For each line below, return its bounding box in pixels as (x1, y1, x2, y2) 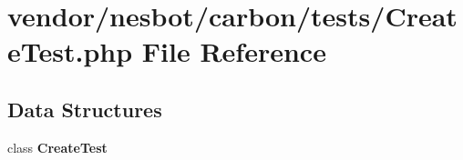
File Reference (141, 33, 326, 70)
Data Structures (7, 95, 162, 123)
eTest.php (7, 33, 133, 70)
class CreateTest (7, 137, 108, 156)
